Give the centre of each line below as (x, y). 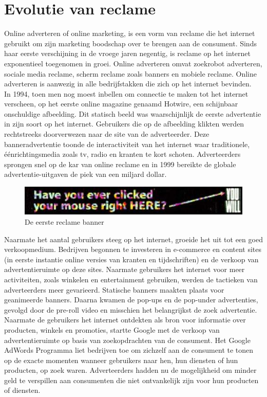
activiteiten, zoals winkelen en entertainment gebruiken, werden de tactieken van (131, 279)
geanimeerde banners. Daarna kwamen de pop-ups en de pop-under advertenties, (131, 300)
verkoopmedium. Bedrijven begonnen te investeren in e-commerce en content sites (133, 249)
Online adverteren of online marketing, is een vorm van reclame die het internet (130, 33)
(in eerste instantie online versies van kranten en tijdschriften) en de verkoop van (131, 259)
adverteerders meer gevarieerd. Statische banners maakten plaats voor (114, 289)
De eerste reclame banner (64, 221)
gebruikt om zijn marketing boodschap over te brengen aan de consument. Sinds (130, 43)
